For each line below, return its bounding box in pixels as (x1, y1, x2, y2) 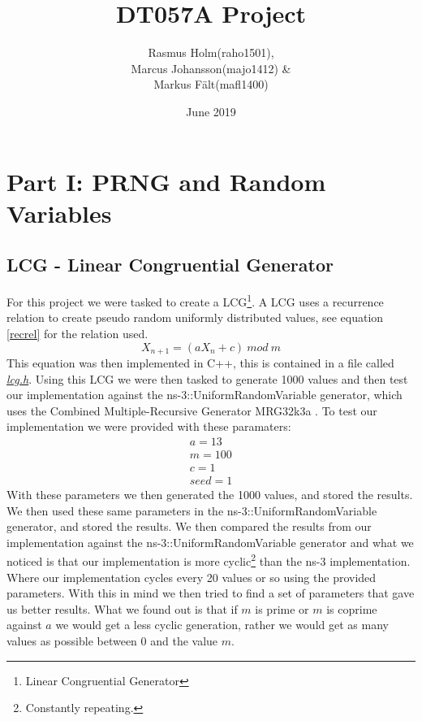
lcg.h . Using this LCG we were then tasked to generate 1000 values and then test (6, 370, 408, 387)
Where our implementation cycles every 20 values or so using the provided (6, 568, 377, 585)
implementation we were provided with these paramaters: (6, 418, 291, 435)
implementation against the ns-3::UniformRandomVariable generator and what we (6, 533, 414, 550)
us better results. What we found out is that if (6, 600, 238, 617)
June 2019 (186, 102, 236, 119)
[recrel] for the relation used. (6, 324, 149, 341)
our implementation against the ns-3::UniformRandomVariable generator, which (6, 386, 403, 403)
